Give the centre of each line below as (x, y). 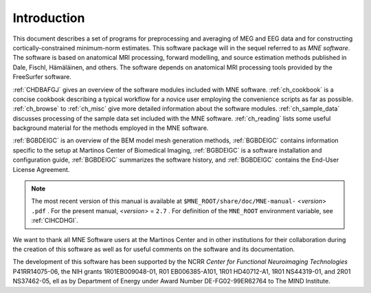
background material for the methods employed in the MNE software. (111, 128)
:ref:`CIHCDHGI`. (55, 221)
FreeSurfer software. (42, 77)
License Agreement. (41, 169)
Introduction (49, 18)
